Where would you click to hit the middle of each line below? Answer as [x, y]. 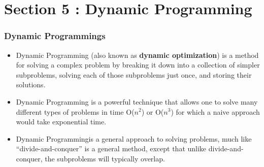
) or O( [153, 111]
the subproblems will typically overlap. [105, 158]
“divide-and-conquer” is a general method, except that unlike [111, 148]
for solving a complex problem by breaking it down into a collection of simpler [138, 65]
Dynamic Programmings [55, 36]
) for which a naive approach [215, 111]
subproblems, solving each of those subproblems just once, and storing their [134, 74]
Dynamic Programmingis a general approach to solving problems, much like [134, 138]
